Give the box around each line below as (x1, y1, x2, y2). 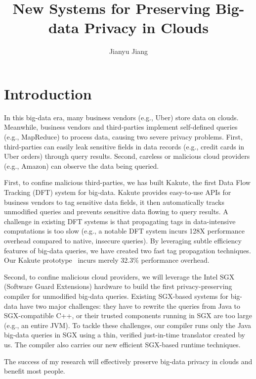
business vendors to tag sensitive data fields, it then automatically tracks (4, 196, 224, 207)
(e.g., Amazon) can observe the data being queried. (4, 160, 159, 171)
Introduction (4, 83, 92, 103)
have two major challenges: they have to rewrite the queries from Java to (19, 300, 241, 311)
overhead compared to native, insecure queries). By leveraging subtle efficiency (4, 235, 242, 245)
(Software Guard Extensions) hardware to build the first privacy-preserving (4, 281, 232, 291)
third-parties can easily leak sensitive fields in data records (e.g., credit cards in (4, 141, 245, 151)
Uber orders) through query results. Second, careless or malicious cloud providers (4, 151, 250, 161)
